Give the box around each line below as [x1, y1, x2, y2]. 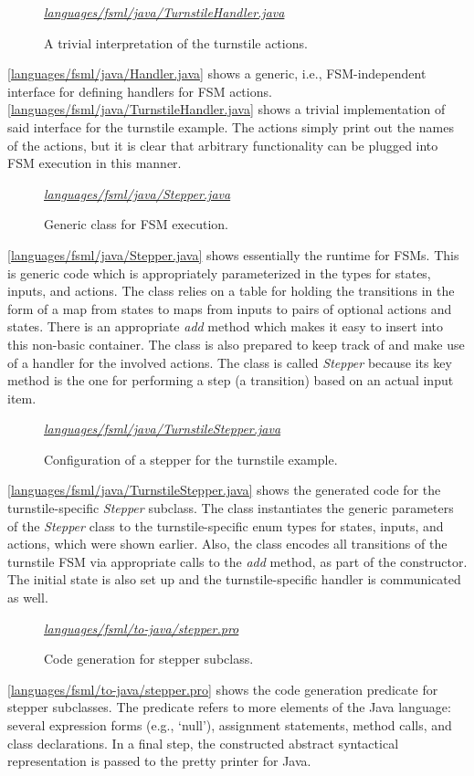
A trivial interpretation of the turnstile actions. [44, 33, 308, 52]
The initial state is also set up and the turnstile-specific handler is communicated [7, 570, 461, 589]
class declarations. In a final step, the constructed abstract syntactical [7, 733, 399, 752]
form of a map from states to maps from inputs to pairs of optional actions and [7, 299, 452, 318]
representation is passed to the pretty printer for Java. [7, 751, 311, 771]
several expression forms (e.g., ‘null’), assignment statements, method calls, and [7, 716, 452, 734]
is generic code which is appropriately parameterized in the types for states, [7, 263, 431, 282]
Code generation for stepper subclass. [44, 649, 254, 668]
